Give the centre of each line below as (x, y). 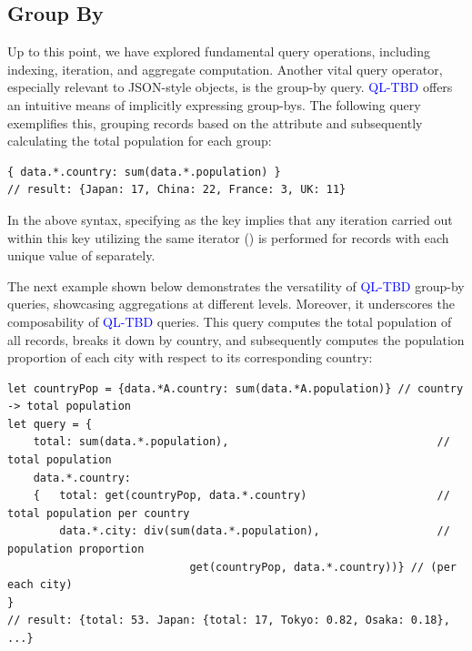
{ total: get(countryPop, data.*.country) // (241, 496)
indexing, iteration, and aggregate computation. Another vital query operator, (225, 69)
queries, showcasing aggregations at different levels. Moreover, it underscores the (231, 304)
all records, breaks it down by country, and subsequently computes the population (236, 339)
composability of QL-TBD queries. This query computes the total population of (230, 321)
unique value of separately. (81, 255)
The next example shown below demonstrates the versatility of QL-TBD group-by (236, 285)
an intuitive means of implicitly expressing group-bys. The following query (214, 104)
